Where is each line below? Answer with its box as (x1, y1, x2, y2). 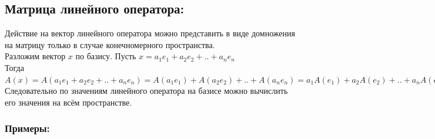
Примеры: (5, 121, 50, 135)
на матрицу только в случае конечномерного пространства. (5, 38, 215, 50)
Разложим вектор (5, 50, 66, 62)
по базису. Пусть (75, 50, 136, 62)
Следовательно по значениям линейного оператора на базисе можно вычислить (5, 84, 288, 97)
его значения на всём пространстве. (5, 96, 132, 108)
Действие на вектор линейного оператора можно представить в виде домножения (5, 27, 295, 39)
